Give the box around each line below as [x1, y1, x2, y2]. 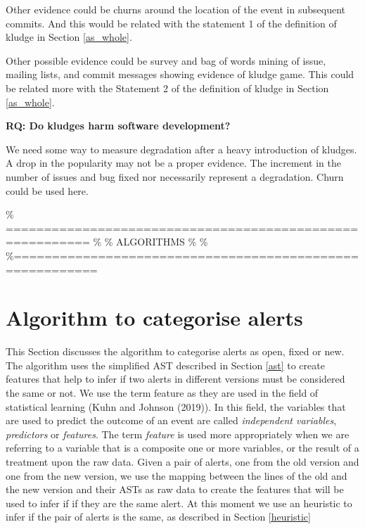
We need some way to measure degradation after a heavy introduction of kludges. [6, 141, 357, 156]
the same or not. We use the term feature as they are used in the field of [6, 385, 319, 400]
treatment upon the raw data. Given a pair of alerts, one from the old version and [6, 454, 359, 469]
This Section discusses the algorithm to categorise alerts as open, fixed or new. [6, 344, 345, 359]
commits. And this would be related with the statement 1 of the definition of [6, 15, 337, 30]
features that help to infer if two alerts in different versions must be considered [6, 371, 345, 386]
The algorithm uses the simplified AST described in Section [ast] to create [6, 357, 325, 372]
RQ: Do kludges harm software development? [6, 118, 231, 133]
